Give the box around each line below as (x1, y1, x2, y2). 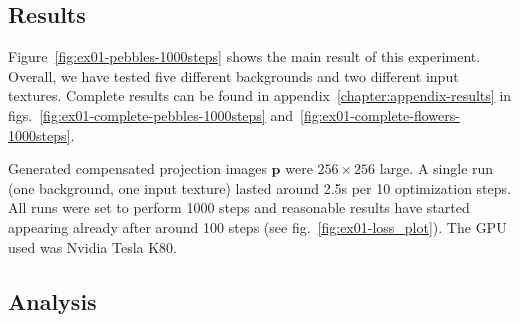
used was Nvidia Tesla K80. (8, 236, 177, 257)
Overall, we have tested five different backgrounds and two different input (8, 65, 459, 86)
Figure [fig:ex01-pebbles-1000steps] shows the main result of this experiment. (8, 46, 481, 67)
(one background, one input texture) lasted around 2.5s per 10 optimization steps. (8, 177, 511, 198)
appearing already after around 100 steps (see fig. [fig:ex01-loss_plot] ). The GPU (8, 216, 507, 237)
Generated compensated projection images (8, 158, 267, 179)
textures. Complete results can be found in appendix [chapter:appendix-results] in (8, 85, 512, 106)
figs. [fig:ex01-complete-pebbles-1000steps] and (8, 104, 293, 125)
